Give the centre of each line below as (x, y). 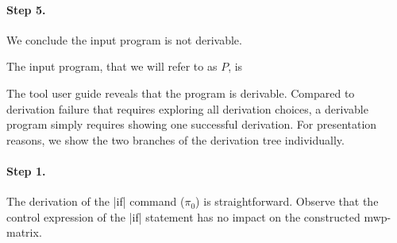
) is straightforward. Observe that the (287, 201)
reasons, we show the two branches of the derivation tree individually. (175, 139)
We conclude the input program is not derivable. (124, 39)
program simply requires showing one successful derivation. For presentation (192, 124)
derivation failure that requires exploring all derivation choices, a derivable (187, 108)
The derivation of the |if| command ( (96, 201)
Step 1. (26, 170)
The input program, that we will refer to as (112, 66)
